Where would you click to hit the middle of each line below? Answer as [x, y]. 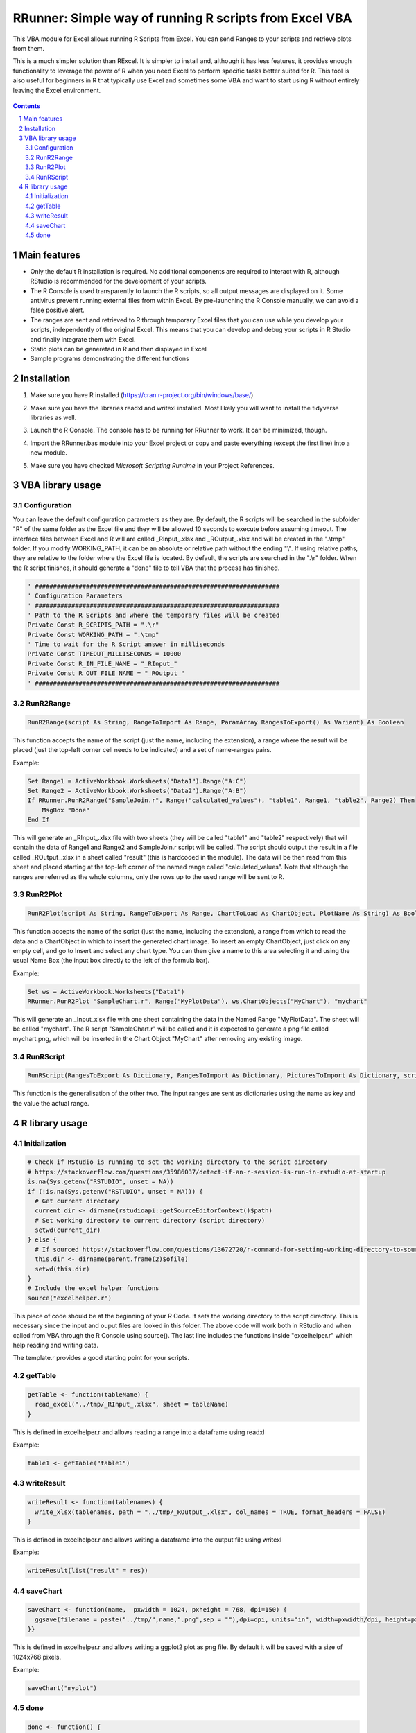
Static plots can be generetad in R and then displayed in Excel [119, 349]
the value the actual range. [51, 1103]
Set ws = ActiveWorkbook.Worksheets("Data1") [106, 992]
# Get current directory [77, 1201]
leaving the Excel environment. [57, 90]
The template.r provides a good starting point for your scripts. [101, 1358]
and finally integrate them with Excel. [83, 339]
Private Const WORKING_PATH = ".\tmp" [93, 635]
